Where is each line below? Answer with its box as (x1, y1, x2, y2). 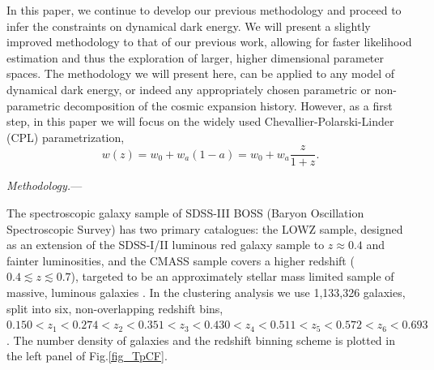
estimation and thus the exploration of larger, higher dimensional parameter (6, 49, 385, 66)
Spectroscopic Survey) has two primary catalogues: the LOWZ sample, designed (6, 220, 403, 237)
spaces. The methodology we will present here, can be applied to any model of (6, 65, 394, 82)
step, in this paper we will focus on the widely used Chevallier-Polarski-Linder (6, 113, 394, 130)
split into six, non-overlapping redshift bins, (6, 299, 223, 316)
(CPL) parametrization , (6, 128, 125, 145)
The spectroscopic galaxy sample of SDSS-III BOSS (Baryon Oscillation (6, 204, 364, 221)
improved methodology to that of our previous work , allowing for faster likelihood (6, 33, 412, 50)
